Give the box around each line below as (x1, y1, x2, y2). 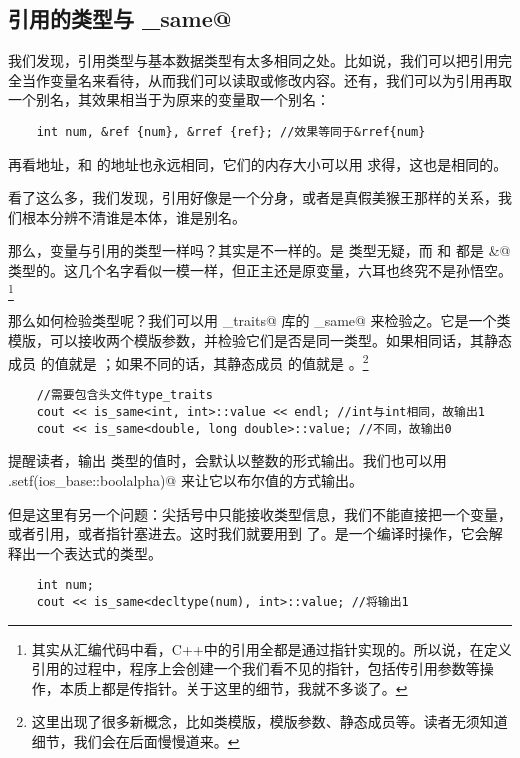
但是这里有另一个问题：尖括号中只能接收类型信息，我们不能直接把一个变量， (8, 503, 512, 524)
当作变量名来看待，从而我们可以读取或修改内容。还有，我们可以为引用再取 (21, 69, 512, 90)
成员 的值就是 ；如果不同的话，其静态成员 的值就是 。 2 (8, 350, 369, 373)
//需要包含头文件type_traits (36, 388, 213, 403)
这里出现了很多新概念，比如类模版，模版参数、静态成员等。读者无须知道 (31, 711, 508, 732)
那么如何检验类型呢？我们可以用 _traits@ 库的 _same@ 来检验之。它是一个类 (8, 309, 511, 330)
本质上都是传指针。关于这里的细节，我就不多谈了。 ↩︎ (59, 677, 408, 698)
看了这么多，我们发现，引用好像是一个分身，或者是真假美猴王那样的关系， (8, 187, 498, 208)
